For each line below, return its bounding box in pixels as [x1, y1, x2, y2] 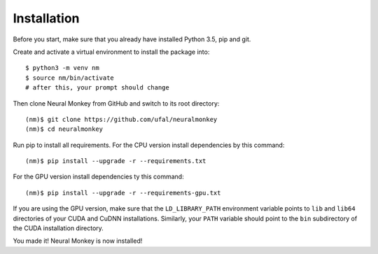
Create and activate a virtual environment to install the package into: [13, 48, 210, 56]
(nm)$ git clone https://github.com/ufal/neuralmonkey [25, 115, 218, 123]
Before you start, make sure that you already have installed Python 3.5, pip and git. [13, 35, 251, 43]
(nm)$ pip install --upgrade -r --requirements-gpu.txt [25, 189, 221, 197]
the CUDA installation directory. [13, 224, 104, 232]
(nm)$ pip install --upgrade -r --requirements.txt [25, 157, 206, 165]
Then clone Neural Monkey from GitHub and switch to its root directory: [13, 99, 220, 108]
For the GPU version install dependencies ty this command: [13, 172, 185, 181]
